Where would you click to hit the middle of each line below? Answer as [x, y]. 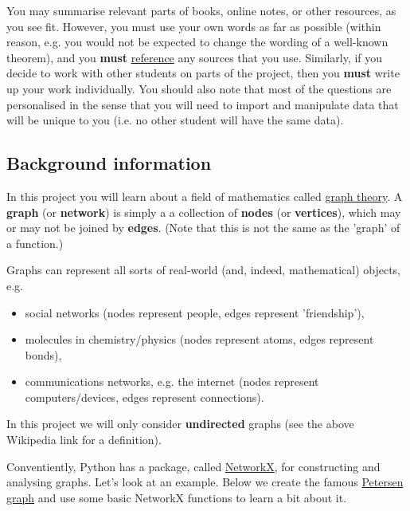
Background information [109, 163]
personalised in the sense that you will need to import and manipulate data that [203, 104]
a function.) [35, 243]
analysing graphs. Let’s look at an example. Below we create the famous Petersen [205, 482]
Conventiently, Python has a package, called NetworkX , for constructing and [193, 466]
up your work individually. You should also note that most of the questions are [199, 88]
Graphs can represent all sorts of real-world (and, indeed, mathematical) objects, [203, 270]
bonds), [43, 354]
